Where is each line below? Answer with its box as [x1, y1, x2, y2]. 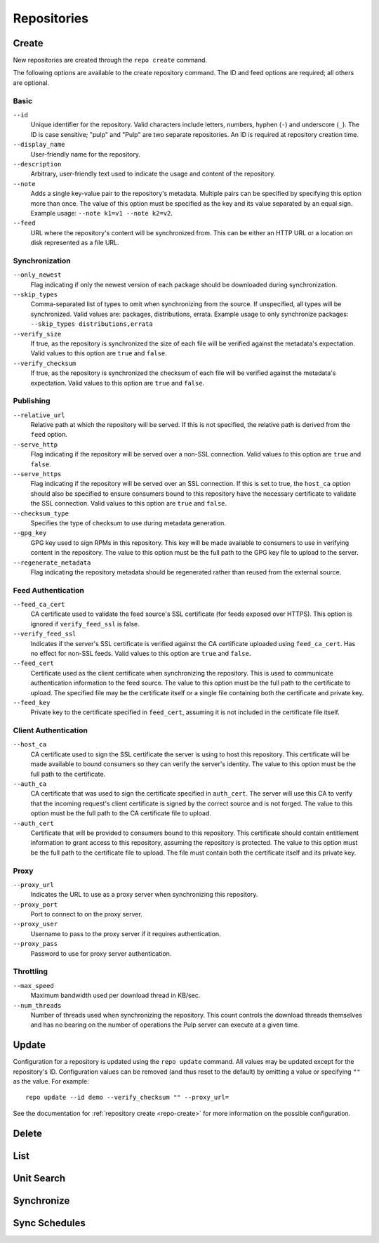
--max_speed [13, 982, 54, 989]
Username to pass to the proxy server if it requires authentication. [30, 929, 221, 938]
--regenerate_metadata [13, 558, 91, 567]
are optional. [13, 78, 49, 87]
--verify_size [13, 330, 62, 338]
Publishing [13, 396, 51, 406]
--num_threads [13, 1001, 62, 1009]
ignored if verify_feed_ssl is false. [30, 619, 140, 628]
